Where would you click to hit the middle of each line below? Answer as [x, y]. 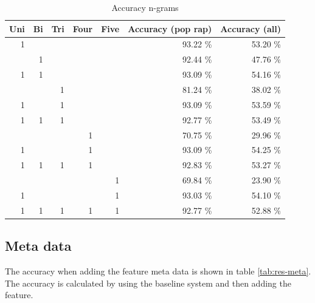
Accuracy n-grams [145, 7]
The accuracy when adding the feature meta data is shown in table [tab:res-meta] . [158, 271]
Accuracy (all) [251, 28]
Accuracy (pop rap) [170, 28]
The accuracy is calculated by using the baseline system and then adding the [148, 283]
